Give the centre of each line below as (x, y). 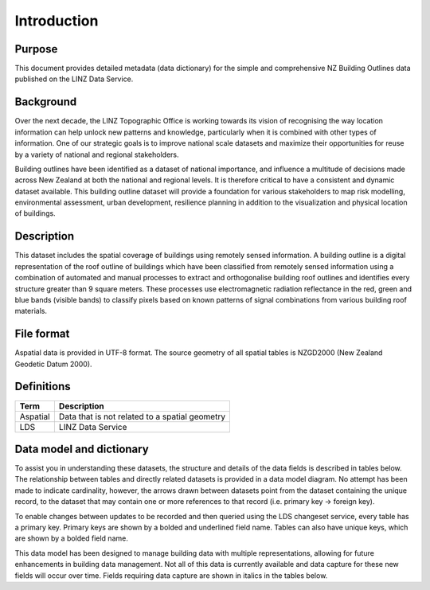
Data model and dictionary (82, 449)
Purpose (36, 49)
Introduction (57, 21)
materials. (31, 311)
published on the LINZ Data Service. (74, 79)
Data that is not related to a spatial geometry (142, 416)
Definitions (43, 387)
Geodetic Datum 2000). (53, 364)
